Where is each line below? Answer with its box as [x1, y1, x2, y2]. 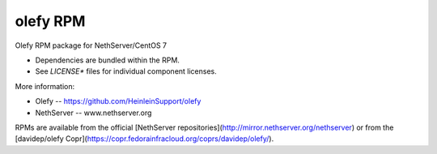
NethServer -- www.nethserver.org [35, 108, 152, 118]
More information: [15, 81, 75, 91]
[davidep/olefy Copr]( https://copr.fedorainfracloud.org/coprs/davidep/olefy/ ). [15, 134, 274, 143]
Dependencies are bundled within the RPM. [35, 55, 180, 65]
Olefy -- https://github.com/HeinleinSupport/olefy [35, 96, 202, 106]
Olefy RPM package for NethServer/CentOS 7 [15, 41, 168, 50]
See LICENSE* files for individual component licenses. [35, 66, 218, 76]
